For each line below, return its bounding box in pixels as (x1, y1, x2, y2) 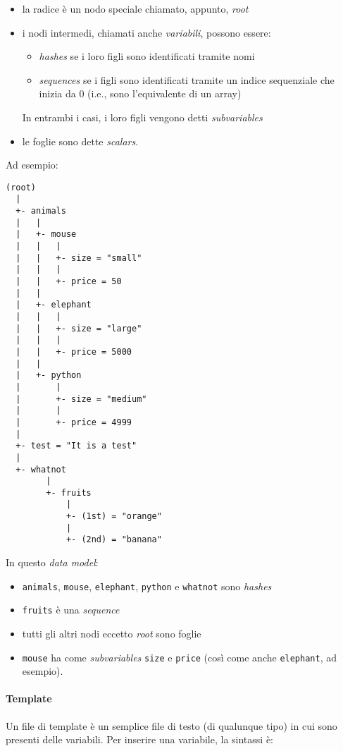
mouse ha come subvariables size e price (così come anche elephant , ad (22, 649, 337, 664)
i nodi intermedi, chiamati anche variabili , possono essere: (22, 25, 271, 39)
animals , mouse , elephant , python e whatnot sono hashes (22, 578, 272, 593)
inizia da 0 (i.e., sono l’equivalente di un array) (39, 86, 242, 101)
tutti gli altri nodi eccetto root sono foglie (22, 626, 201, 640)
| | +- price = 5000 (15, 346, 132, 357)
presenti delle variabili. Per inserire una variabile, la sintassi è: (6, 732, 273, 747)
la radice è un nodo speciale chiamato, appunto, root (22, 1, 249, 16)
